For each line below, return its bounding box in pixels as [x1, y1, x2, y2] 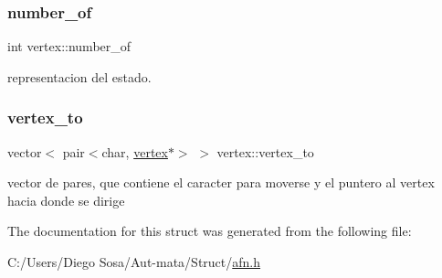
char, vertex [101, 142, 168, 161]
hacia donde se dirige [7, 190, 125, 209]
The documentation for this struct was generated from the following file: [7, 221, 412, 241]
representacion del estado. [7, 67, 152, 86]
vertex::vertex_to [216, 142, 314, 161]
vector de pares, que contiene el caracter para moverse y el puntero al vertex [7, 173, 435, 192]
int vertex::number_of [7, 37, 132, 56]
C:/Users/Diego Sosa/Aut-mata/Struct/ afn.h [7, 252, 261, 271]
